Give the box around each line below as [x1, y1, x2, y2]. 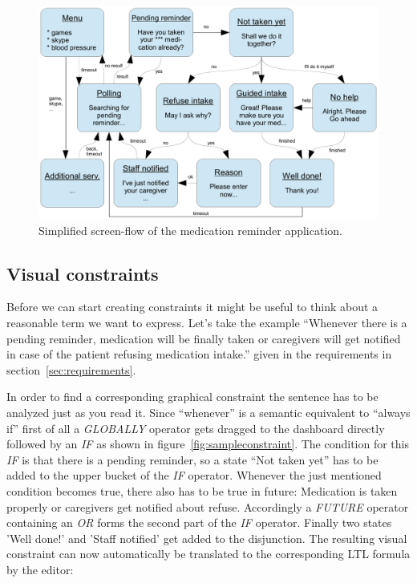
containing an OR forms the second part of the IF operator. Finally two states [6, 514, 392, 531]
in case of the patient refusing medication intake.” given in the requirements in [6, 346, 392, 362]
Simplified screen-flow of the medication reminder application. [38, 221, 342, 238]
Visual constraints [6, 261, 159, 285]
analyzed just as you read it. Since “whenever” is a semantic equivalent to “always [6, 403, 411, 420]
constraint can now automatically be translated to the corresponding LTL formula [6, 545, 411, 562]
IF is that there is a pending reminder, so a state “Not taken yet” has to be [6, 451, 379, 468]
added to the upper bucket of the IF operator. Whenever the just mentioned [6, 467, 382, 484]
